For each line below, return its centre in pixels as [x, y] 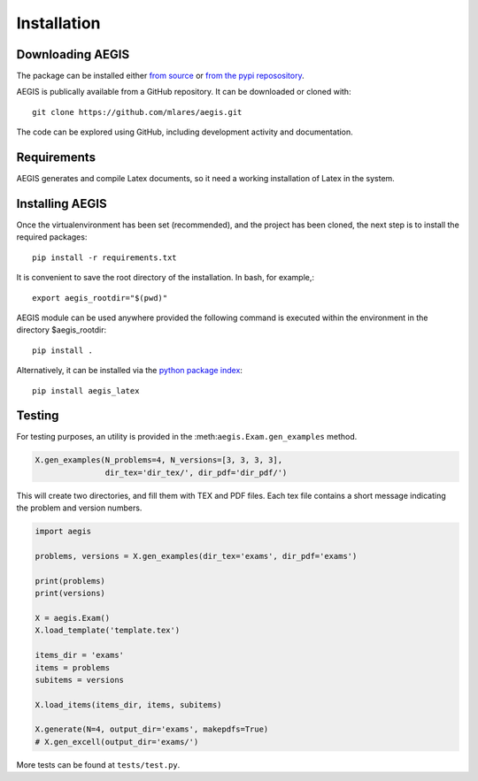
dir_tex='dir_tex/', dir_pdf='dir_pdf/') [196, 472]
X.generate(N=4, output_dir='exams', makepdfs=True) [152, 729]
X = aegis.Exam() [73, 618]
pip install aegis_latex [86, 390]
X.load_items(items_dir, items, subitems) [128, 704]
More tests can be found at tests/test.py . [98, 764]
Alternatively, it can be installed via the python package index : [130, 371]
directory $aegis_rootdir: [62, 330]
